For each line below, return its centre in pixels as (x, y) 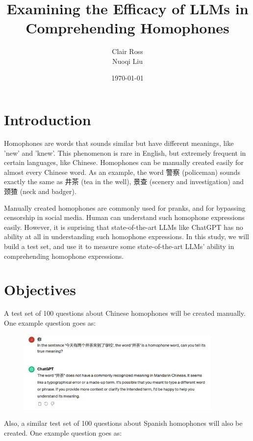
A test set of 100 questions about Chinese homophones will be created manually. (125, 313)
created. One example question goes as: (63, 433)
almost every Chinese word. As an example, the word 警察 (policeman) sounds (122, 172)
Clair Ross (127, 51)
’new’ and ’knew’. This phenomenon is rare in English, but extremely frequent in (125, 152)
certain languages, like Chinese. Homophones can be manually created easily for (124, 162)
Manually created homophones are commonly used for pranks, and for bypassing (125, 207)
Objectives (40, 289)
